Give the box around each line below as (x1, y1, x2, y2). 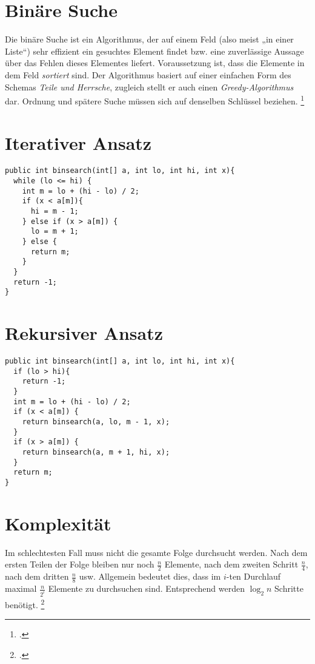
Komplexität (5, 510, 111, 535)
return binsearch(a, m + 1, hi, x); (22, 448, 170, 457)
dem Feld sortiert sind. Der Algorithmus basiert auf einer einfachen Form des (5, 68, 291, 81)
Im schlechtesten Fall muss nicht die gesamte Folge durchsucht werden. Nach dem (5, 546, 308, 558)
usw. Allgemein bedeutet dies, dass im (79, 570, 221, 583)
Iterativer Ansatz (5, 130, 152, 155)
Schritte (274, 582, 303, 595)
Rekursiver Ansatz (5, 320, 163, 345)
